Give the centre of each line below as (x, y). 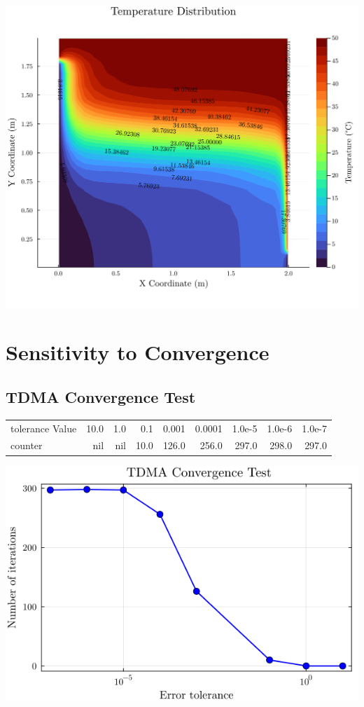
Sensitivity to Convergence (138, 352)
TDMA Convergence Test (101, 397)
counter (27, 445)
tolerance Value (44, 428)
